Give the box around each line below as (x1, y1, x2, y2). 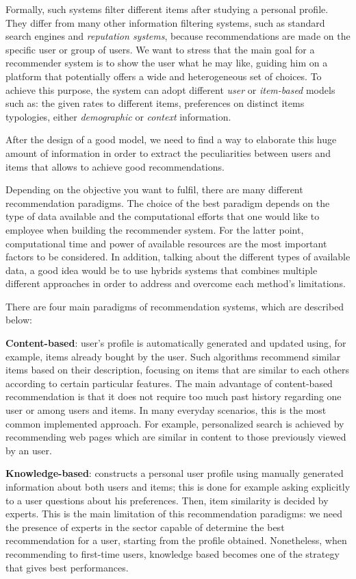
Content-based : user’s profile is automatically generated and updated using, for (5, 336, 346, 350)
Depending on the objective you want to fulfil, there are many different (5, 182, 303, 197)
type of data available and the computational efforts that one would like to (5, 209, 320, 223)
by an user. (5, 443, 52, 457)
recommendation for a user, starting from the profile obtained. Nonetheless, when (5, 533, 347, 547)
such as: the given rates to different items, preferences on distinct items (5, 96, 305, 110)
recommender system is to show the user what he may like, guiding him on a (5, 56, 328, 70)
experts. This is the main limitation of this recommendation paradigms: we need (5, 506, 343, 521)
